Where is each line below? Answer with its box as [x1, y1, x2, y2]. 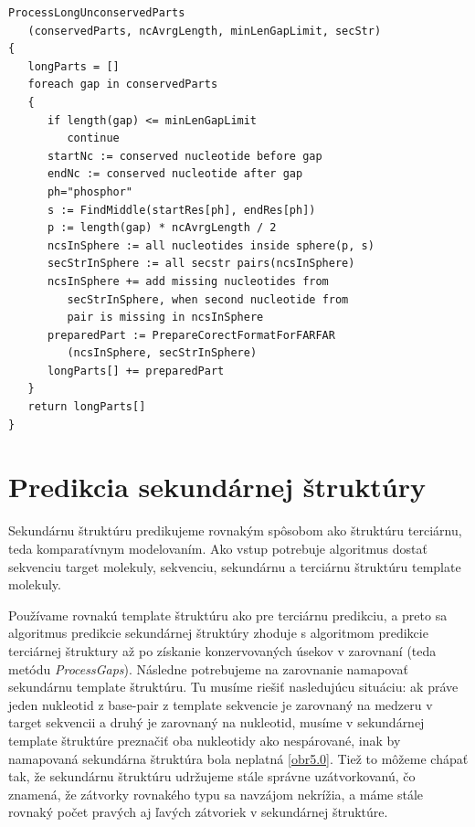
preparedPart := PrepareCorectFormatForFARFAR [47, 328, 335, 342]
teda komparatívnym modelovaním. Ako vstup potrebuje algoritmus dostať [8, 538, 427, 557]
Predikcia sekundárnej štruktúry [8, 468, 426, 505]
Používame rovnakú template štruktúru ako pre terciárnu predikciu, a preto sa [8, 605, 448, 624]
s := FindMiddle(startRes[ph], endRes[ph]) [47, 203, 316, 217]
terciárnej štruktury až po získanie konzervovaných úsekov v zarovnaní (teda [8, 641, 437, 660]
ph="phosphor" [47, 185, 133, 198]
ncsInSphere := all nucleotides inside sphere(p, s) [47, 239, 375, 252]
